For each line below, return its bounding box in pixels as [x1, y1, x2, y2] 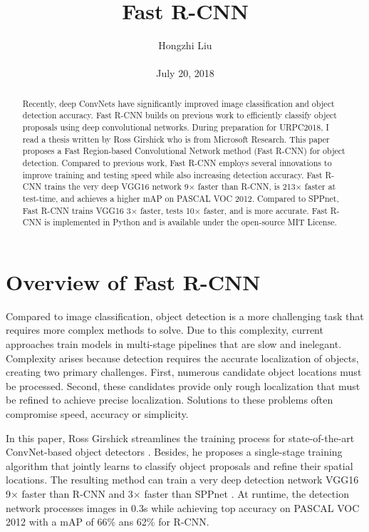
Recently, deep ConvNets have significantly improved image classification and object [22, 97, 335, 109]
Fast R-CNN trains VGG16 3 [22, 204, 131, 216]
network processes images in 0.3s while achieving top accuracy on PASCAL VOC [6, 500, 360, 515]
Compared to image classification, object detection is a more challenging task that [6, 308, 364, 323]
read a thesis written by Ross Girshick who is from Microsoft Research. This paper [22, 133, 330, 145]
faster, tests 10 [140, 204, 194, 216]
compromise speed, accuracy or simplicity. [6, 406, 189, 421]
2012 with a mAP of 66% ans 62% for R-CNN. [6, 514, 209, 529]
